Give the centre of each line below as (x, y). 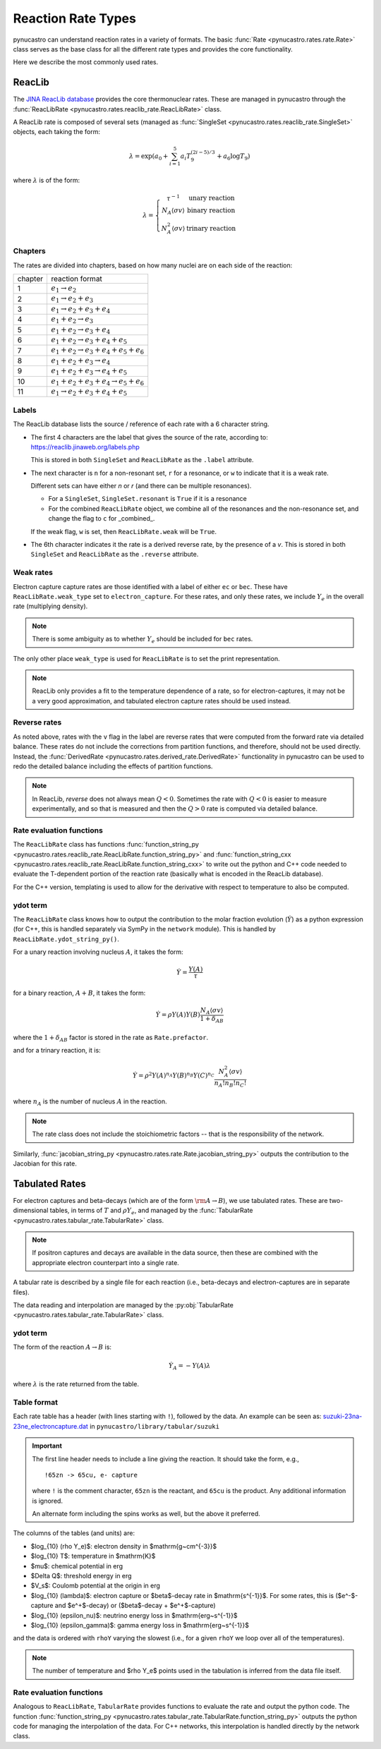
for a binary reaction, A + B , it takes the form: (79, 993)
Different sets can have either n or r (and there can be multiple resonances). (141, 486)
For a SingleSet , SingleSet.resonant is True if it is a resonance (147, 499)
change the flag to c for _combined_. (102, 519)
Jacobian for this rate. (45, 1163)
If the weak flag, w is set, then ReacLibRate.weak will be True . (124, 531)
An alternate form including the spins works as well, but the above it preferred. (146, 1514)
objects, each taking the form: (56, 132)
